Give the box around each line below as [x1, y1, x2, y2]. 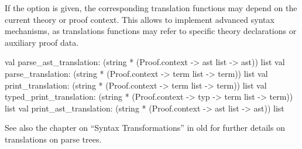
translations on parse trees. [5, 133, 102, 145]
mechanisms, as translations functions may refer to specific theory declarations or [5, 25, 297, 37]
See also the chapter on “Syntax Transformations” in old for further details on [5, 121, 285, 134]
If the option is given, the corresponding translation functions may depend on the [5, 2, 297, 13]
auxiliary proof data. [5, 36, 79, 48]
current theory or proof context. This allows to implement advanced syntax [5, 13, 274, 25]
